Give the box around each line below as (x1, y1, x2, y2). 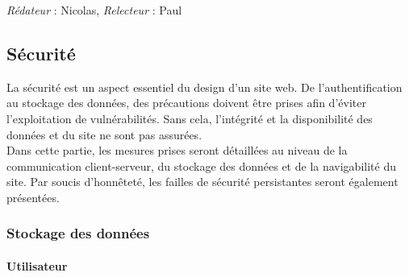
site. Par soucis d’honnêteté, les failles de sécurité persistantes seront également (6, 173, 399, 190)
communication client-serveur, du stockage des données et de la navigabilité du (6, 157, 396, 174)
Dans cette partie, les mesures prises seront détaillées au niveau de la (6, 142, 348, 159)
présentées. (6, 188, 60, 205)
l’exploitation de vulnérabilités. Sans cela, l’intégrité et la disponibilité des (6, 110, 373, 126)
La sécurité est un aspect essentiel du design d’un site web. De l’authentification (6, 78, 403, 95)
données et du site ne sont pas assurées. (6, 126, 202, 143)
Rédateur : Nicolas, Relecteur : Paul (6, 2, 182, 18)
